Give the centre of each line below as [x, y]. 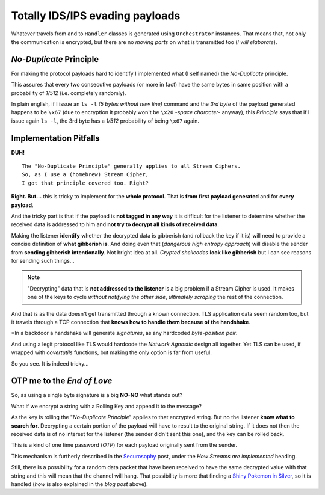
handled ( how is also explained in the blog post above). [79, 484]
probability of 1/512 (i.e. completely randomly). [69, 93]
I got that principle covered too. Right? [85, 183]
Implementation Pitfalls [56, 138]
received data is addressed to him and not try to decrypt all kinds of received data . [115, 224]
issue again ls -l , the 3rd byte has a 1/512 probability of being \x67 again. [105, 121]
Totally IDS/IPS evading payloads [96, 16]
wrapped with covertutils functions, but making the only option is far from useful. [111, 352]
